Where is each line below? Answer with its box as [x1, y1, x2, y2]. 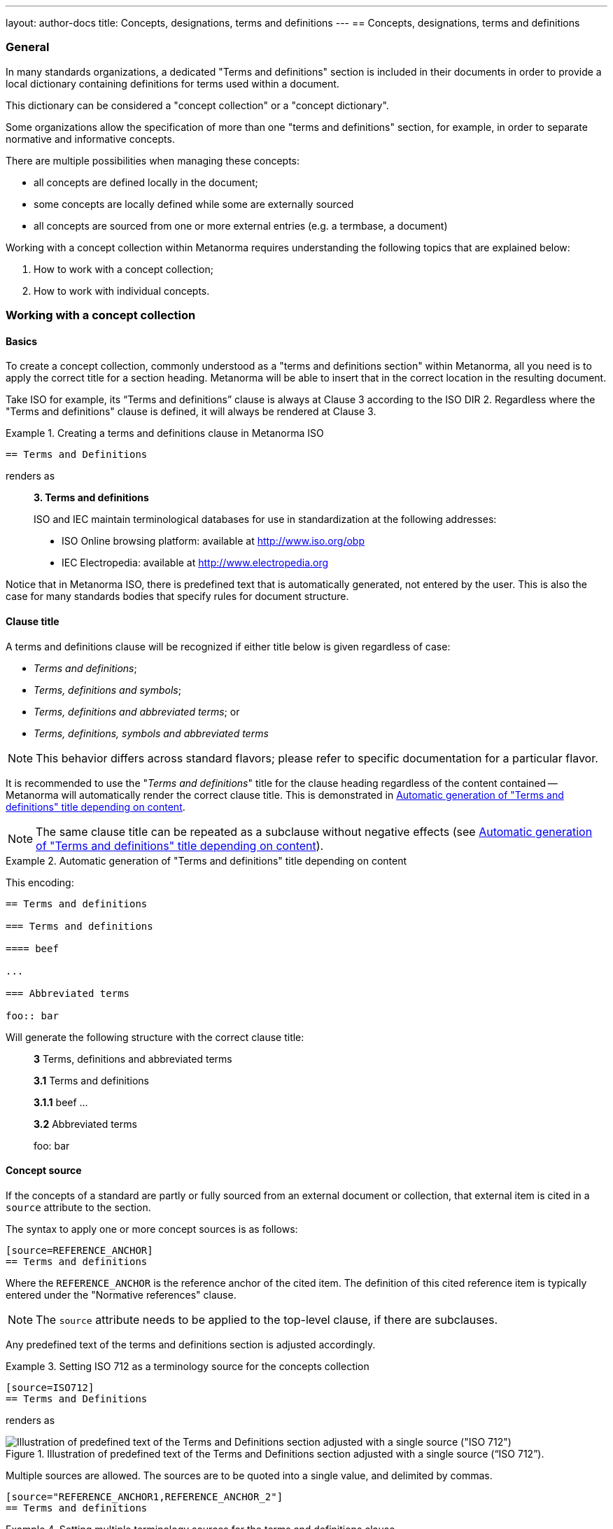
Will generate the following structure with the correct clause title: [6, 1031, 304, 1043]
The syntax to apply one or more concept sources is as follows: [6, 1222, 298, 1235]
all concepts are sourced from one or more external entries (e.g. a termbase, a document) [34, 219, 448, 232]
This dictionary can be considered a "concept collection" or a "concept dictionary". [6, 99, 389, 111]
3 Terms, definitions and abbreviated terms [34, 1052, 232, 1065]
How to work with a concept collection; [34, 263, 213, 275]
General [6, 40, 50, 55]
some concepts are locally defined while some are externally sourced [34, 197, 354, 210]
